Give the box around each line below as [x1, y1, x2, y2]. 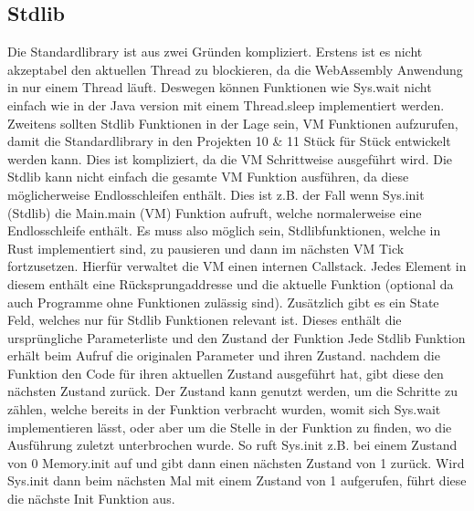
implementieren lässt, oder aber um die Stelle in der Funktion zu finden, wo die [7, 417, 452, 436]
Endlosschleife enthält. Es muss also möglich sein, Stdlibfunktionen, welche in [7, 221, 441, 240]
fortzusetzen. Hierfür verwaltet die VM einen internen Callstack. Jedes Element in [7, 256, 467, 276]
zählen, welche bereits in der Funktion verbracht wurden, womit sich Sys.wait [7, 400, 441, 419]
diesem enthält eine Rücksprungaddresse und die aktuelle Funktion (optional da [7, 274, 454, 293]
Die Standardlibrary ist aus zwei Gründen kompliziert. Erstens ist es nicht [7, 42, 423, 61]
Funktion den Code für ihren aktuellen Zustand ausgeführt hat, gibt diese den [7, 363, 444, 382]
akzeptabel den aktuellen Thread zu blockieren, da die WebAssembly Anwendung [7, 59, 463, 78]
